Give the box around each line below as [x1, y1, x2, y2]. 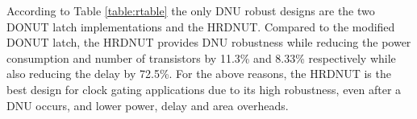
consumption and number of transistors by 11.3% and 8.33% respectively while [6, 49, 396, 66]
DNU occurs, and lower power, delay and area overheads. [6, 96, 289, 113]
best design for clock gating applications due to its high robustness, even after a [6, 80, 402, 97]
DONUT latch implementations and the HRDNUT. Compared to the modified [6, 18, 395, 35]
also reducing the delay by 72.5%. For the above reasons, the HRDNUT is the [6, 65, 391, 82]
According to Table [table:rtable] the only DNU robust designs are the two [6, 2, 375, 18]
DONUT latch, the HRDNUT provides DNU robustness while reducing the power [6, 34, 411, 51]
